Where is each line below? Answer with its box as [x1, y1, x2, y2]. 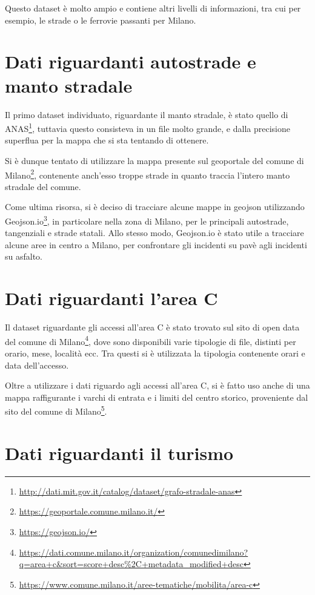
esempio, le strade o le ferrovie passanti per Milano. [5, 13, 196, 26]
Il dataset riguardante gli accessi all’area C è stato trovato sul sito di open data [5, 321, 300, 334]
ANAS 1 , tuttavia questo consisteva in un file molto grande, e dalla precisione [5, 120, 290, 134]
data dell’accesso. [5, 358, 69, 371]
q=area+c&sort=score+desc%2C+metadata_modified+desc [19, 557, 244, 570]
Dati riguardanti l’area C [5, 286, 218, 311]
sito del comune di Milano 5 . [5, 403, 107, 417]
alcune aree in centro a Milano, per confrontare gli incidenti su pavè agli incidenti [5, 238, 307, 251]
